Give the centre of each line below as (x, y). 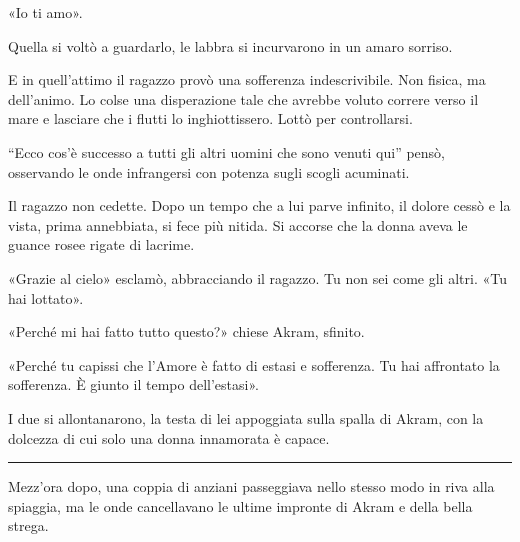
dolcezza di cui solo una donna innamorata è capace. (169, 437)
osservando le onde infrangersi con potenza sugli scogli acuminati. (209, 171)
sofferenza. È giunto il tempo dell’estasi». (133, 384)
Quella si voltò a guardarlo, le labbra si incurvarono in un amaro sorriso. (230, 45)
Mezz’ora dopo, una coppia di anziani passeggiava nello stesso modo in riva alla (251, 486)
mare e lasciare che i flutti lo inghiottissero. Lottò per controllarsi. (210, 118)
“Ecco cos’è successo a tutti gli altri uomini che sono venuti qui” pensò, (226, 151)
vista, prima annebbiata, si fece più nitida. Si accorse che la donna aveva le (238, 224)
